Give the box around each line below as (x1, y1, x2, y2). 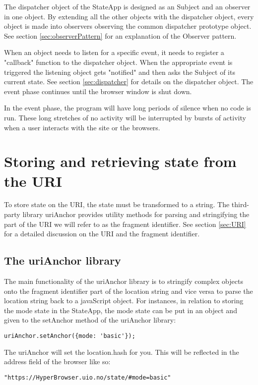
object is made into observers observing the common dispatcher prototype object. (4, 21, 252, 31)
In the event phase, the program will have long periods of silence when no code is (4, 103, 251, 113)
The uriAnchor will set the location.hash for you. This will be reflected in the (4, 346, 239, 357)
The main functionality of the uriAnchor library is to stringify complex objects (4, 276, 243, 286)
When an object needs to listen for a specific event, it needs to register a (4, 47, 224, 57)
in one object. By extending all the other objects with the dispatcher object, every (4, 11, 254, 21)
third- (231, 199, 249, 210)
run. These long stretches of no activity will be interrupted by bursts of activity (4, 112, 246, 122)
